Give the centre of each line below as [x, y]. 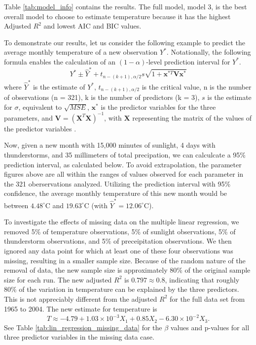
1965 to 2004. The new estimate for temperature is [81, 308]
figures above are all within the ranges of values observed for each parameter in [124, 174]
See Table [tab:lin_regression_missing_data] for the [83, 327]
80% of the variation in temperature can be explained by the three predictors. [122, 289]
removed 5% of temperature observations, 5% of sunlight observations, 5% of [120, 231]
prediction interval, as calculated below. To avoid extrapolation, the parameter [123, 164]
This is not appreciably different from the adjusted [81, 298]
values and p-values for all [210, 327]
